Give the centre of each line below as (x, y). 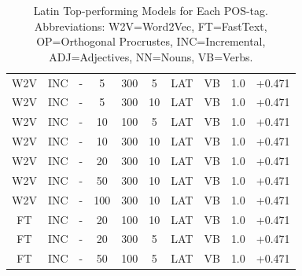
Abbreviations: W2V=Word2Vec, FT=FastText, (151, 26)
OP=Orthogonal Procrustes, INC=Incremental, (151, 41)
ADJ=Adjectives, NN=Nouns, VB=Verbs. (151, 56)
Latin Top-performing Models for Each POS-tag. (151, 10)
